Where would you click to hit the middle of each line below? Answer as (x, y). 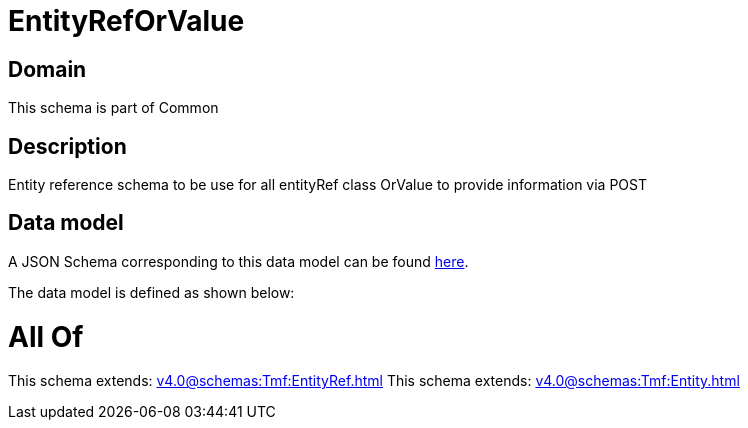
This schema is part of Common (113, 108)
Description (67, 146)
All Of (46, 336)
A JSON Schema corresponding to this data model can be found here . (238, 261)
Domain (47, 69)
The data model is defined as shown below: (151, 292)
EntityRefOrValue (126, 21)
